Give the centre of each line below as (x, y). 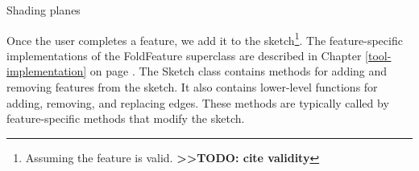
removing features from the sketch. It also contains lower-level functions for (192, 87)
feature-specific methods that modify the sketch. (126, 118)
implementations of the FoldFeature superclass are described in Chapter (184, 55)
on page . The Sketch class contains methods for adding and (239, 71)
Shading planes (44, 10)
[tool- (378, 55)
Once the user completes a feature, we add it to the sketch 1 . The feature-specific (205, 39)
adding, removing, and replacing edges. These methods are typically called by (198, 102)
